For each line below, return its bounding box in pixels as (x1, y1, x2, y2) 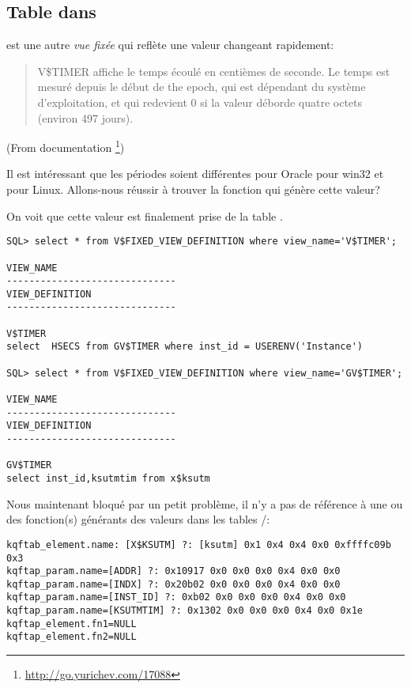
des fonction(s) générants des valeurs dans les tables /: (6, 511, 270, 527)
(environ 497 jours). (37, 109, 134, 126)
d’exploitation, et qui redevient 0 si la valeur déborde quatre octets (37, 93, 363, 110)
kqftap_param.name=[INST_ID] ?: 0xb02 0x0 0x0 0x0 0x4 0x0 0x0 (6, 592, 346, 603)
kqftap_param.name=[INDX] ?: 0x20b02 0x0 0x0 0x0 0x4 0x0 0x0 (6, 578, 341, 590)
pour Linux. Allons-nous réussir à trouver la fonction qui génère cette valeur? (6, 181, 380, 198)
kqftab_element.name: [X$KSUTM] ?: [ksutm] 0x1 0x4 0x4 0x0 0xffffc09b (6, 539, 391, 550)
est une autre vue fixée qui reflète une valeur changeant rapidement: (6, 36, 334, 53)
